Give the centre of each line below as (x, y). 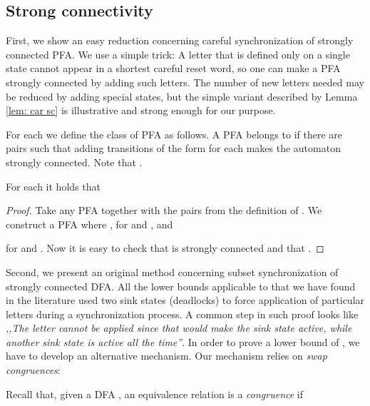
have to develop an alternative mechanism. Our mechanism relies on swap (166, 356)
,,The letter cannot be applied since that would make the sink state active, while (179, 328)
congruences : (33, 370)
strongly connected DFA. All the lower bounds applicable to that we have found (181, 286)
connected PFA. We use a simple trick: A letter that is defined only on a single (178, 54)
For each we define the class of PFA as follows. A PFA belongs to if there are (174, 134)
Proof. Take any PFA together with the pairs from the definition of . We (164, 210)
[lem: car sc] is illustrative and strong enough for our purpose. (141, 110)
